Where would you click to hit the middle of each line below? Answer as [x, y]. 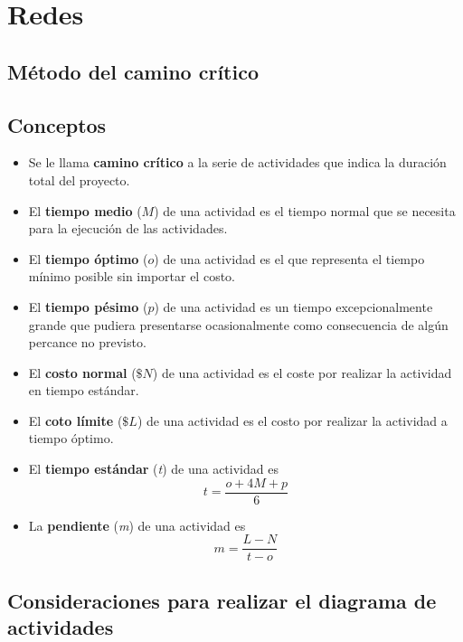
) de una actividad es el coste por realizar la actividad [302, 372]
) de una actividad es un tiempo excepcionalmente [293, 306]
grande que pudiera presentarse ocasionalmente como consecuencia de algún [238, 324]
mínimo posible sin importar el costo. [132, 276]
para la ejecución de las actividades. [128, 228]
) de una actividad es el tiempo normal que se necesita [305, 210]
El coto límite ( [76, 420]
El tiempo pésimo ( [88, 306]
